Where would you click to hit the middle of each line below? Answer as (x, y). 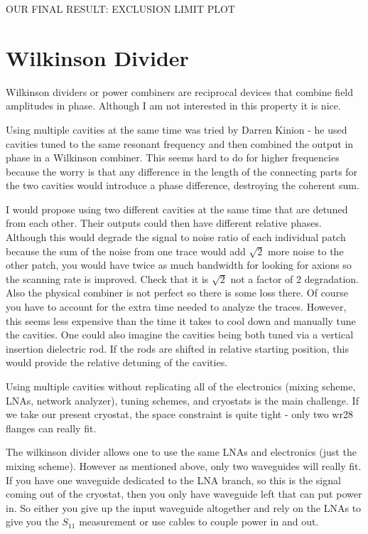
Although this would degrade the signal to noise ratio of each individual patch (176, 237)
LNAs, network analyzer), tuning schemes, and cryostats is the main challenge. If (182, 400)
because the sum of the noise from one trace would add (126, 251)
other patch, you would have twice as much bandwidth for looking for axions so (179, 265)
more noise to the (305, 251)
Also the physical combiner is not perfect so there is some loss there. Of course (177, 293)
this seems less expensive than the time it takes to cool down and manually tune (181, 320)
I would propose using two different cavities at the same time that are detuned (177, 209)
